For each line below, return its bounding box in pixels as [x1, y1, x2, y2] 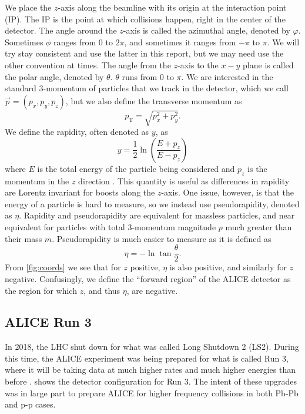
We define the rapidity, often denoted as [5, 125, 149, 138]
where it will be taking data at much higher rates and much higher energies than [5, 363, 296, 376]
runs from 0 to [122, 70, 174, 82]
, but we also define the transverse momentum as [65, 94, 242, 107]
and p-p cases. [5, 398, 56, 410]
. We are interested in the [181, 70, 273, 82]
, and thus [83, 284, 120, 296]
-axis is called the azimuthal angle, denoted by [123, 24, 290, 37]
